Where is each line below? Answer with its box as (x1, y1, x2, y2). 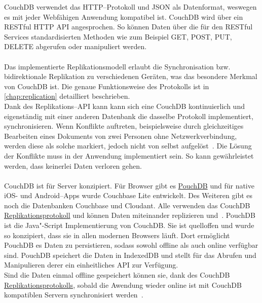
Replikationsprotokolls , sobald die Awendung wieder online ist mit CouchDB (4, 279, 242, 290)
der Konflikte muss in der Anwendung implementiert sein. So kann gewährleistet (4, 150, 254, 161)
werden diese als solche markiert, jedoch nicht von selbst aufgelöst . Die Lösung (4, 140, 252, 151)
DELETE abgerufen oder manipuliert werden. (4, 41, 147, 52)
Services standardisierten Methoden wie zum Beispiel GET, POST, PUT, (4, 31, 232, 42)
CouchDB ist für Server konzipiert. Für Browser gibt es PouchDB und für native (4, 180, 254, 191)
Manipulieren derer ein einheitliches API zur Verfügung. (4, 259, 178, 270)
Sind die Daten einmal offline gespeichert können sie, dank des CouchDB (4, 270, 230, 280)
